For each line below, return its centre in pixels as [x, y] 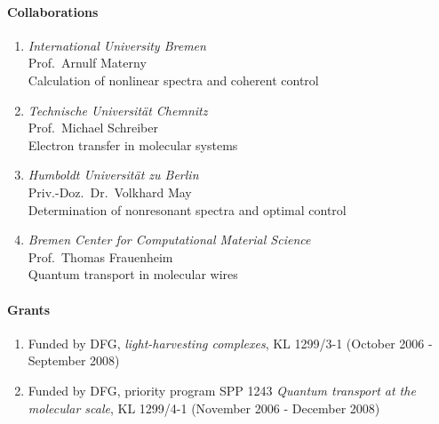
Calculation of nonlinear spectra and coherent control [173, 80]
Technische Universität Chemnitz [118, 110]
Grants [29, 309]
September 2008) [74, 360]
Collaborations [53, 11]
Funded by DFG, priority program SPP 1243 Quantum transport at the [222, 390]
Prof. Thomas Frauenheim [100, 256]
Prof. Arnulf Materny [87, 63]
